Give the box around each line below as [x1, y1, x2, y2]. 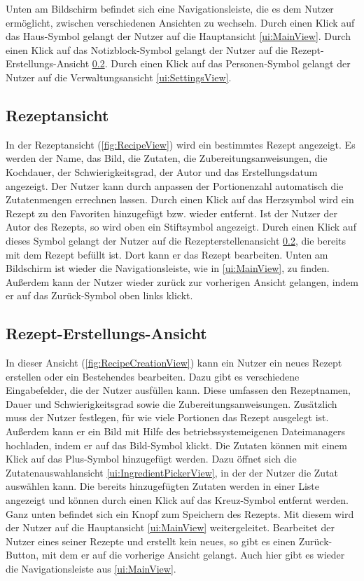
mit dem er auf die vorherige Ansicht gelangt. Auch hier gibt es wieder [41, 547, 345, 562]
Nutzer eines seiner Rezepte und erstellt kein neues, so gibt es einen [6, 533, 296, 548]
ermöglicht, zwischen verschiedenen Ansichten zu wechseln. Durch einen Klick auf [6, 15, 355, 29]
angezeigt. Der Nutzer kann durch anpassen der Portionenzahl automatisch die [6, 178, 344, 193]
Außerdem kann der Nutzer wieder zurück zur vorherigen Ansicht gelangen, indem [6, 274, 358, 289]
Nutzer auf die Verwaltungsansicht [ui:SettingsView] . [6, 69, 232, 84]
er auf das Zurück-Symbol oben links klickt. [6, 288, 193, 303]
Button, [6, 547, 39, 562]
